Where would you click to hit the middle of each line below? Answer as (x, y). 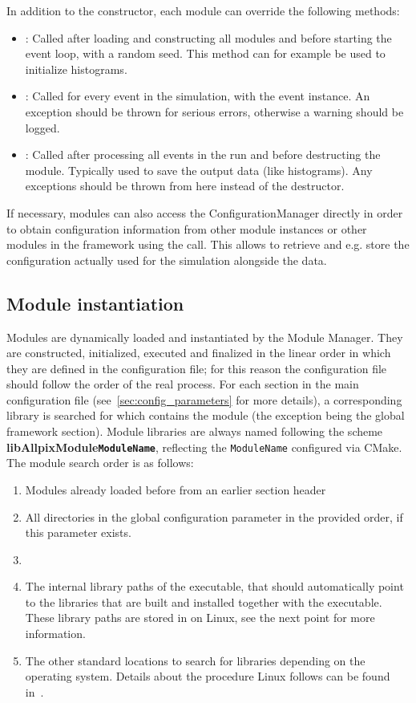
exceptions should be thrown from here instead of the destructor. (185, 186)
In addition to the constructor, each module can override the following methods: (203, 10)
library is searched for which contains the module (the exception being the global (206, 415)
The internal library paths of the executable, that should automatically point (214, 586)
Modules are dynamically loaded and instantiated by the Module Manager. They (205, 337)
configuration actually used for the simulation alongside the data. (167, 260)
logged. (42, 127)
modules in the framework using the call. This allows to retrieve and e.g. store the (208, 244)
